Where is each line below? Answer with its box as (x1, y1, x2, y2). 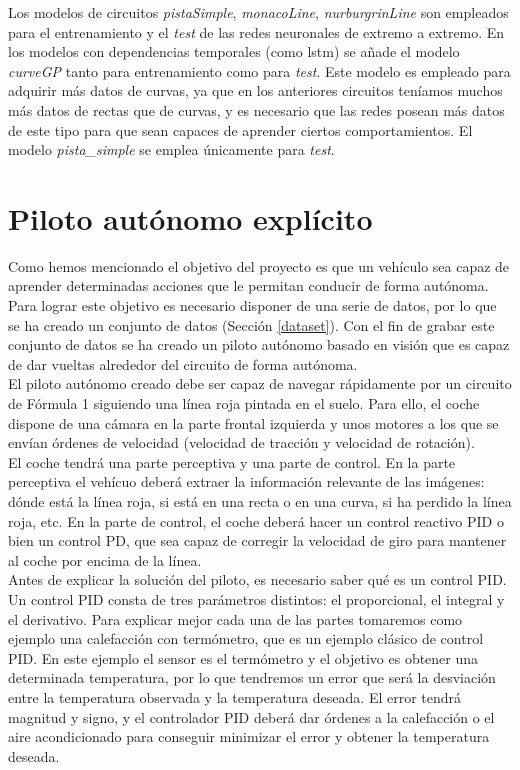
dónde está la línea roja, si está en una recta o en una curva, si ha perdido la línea (8, 491, 512, 511)
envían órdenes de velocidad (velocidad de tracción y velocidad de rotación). (8, 432, 475, 453)
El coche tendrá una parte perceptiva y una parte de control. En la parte (8, 451, 456, 472)
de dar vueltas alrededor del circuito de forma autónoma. (8, 353, 358, 374)
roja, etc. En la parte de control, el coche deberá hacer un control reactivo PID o (8, 510, 504, 531)
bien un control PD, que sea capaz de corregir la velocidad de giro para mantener (8, 530, 507, 551)
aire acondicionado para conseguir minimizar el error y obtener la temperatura (8, 726, 490, 747)
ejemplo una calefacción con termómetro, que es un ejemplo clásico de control (8, 628, 484, 649)
